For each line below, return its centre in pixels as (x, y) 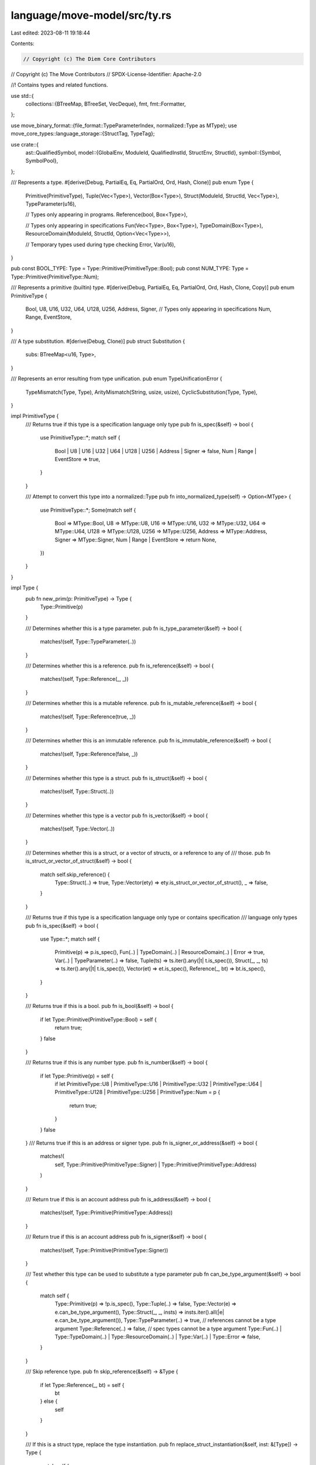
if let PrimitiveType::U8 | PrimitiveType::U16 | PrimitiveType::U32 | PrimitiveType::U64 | (158, 1084)
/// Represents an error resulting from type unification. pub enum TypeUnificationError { (116, 379)
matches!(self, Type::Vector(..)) (78, 829)
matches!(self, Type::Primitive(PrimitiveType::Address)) (106, 1212)
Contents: (23, 43)
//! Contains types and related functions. (59, 85)
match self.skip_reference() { (75, 874)
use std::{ (23, 96)
